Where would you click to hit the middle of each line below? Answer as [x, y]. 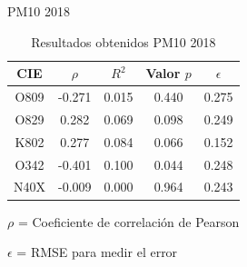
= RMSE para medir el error [97, 252]
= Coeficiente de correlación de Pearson [128, 221]
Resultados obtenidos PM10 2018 [123, 41]
